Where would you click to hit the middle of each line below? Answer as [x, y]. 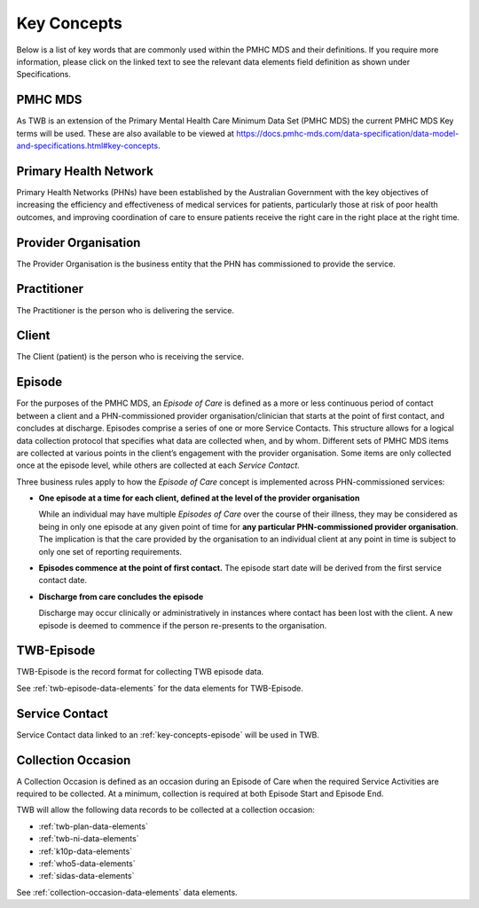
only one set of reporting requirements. [110, 551]
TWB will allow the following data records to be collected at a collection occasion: [165, 810]
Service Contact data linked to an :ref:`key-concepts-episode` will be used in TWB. [168, 734]
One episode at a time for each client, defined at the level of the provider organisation [199, 498]
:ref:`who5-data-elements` [87, 864]
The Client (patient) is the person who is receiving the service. [130, 357]
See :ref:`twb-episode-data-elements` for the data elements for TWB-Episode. [160, 688]
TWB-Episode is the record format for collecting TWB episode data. [140, 672]
